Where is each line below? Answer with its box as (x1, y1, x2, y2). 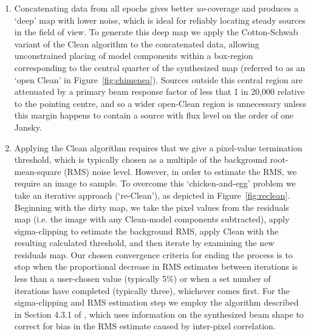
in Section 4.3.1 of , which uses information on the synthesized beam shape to (14, 307, 304, 320)
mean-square (14, 165, 61, 177)
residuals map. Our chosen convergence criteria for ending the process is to (14, 248, 293, 261)
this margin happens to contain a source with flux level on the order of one (14, 109, 294, 122)
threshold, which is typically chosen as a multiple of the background (14, 153, 267, 166)
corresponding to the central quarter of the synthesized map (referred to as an (14, 61, 306, 74)
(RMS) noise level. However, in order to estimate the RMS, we (64, 165, 297, 177)
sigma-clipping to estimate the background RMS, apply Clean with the (14, 224, 279, 237)
